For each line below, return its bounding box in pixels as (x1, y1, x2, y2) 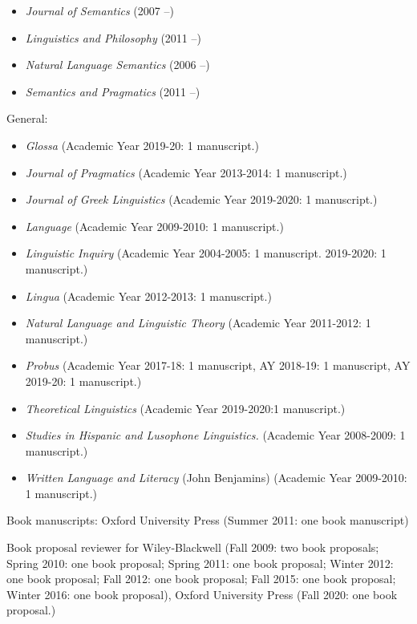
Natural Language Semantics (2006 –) (25, 56, 210, 73)
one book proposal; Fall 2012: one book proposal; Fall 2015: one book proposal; (6, 570, 396, 587)
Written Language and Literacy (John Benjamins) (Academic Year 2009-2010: (25, 469, 407, 486)
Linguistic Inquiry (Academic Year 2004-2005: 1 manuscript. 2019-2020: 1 (25, 245, 387, 261)
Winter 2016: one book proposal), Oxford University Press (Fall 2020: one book (6, 586, 398, 602)
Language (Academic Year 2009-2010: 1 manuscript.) (25, 217, 284, 234)
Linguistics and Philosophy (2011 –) (25, 29, 201, 46)
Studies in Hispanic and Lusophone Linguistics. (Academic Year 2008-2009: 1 (25, 427, 406, 444)
